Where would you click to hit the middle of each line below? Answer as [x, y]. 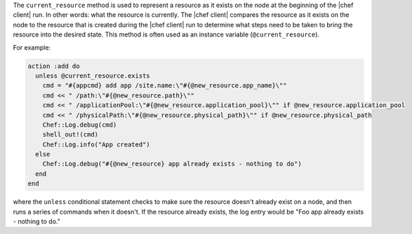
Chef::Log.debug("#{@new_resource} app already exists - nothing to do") [172, 164]
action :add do [54, 66]
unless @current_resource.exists [93, 76]
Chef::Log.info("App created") [96, 144]
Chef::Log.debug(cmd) [80, 125]
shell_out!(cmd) [70, 135]
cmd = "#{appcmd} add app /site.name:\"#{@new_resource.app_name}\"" [165, 85]
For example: [32, 47]
